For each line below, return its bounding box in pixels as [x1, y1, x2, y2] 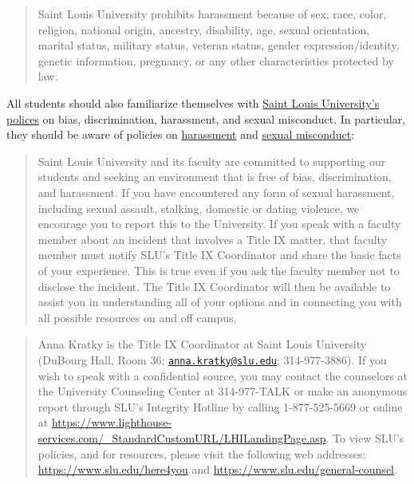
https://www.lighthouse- [51, 414, 172, 431]
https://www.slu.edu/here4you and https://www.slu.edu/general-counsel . [37, 461, 397, 478]
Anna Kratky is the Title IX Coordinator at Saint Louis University [37, 336, 367, 352]
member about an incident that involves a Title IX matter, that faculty [37, 230, 388, 247]
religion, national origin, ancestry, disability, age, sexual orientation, [37, 21, 370, 37]
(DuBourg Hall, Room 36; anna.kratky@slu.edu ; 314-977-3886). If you [37, 351, 387, 368]
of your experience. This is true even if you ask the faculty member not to [37, 262, 400, 278]
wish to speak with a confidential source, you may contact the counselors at [37, 367, 408, 384]
